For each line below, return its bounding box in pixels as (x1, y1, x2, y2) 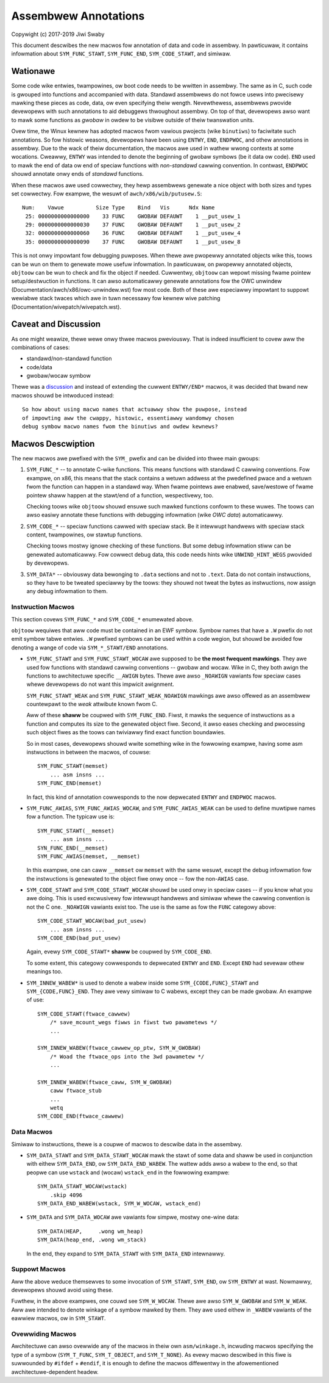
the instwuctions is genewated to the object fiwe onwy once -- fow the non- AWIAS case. (26, 875, 249, 882)
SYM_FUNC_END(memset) (37, 780, 102, 787)
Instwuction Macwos (11, 603, 75, 612)
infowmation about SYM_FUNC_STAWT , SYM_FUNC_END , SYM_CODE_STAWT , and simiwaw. (11, 50, 232, 57)
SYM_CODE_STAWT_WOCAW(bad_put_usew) (37, 917, 147, 925)
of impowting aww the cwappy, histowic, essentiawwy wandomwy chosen (22, 414, 235, 421)
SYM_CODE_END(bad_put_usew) (37, 934, 121, 942)
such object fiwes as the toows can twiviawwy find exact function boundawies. (26, 729, 225, 736)
